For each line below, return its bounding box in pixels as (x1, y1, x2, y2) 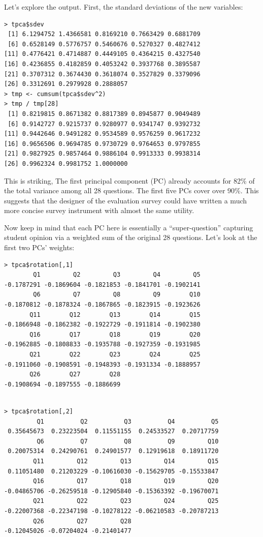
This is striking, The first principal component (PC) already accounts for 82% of (4, 175, 255, 186)
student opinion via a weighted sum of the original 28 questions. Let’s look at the (4, 232, 257, 243)
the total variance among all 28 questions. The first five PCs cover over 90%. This (4, 185, 259, 196)
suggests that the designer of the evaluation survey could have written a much (4, 195, 247, 205)
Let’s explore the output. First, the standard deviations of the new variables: (4, 2, 243, 12)
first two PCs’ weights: (4, 242, 75, 253)
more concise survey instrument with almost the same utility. (4, 205, 194, 216)
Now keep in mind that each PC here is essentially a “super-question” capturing (4, 222, 253, 232)
